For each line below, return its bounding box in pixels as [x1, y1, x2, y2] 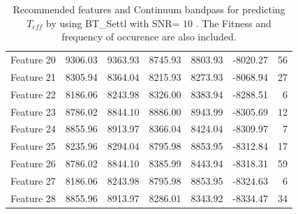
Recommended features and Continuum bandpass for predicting [13, 2, 285, 16]
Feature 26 [10, 156, 56, 171]
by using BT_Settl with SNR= [45, 15, 180, 30]
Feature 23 [10, 104, 56, 119]
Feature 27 [10, 173, 56, 188]
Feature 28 [10, 190, 56, 205]
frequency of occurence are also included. [61, 29, 237, 44]
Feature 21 [10, 69, 56, 84]
